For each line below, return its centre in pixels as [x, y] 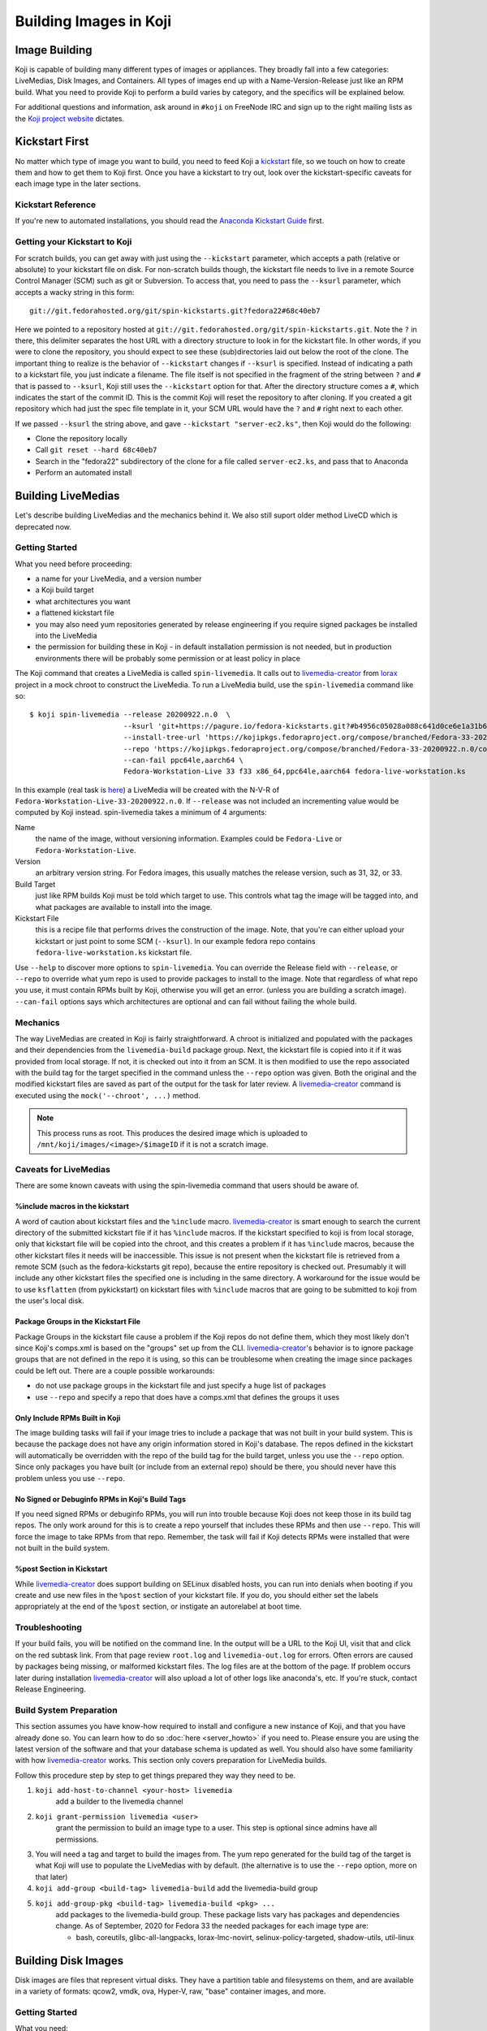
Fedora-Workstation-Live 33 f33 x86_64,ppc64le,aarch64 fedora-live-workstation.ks [294, 771]
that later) [52, 1877]
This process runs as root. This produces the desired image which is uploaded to [172, 1132]
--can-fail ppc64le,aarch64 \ [183, 760]
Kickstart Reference [56, 205]
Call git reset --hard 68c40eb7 [96, 450]
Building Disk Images [69, 1961]
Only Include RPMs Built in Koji [68, 1418]
